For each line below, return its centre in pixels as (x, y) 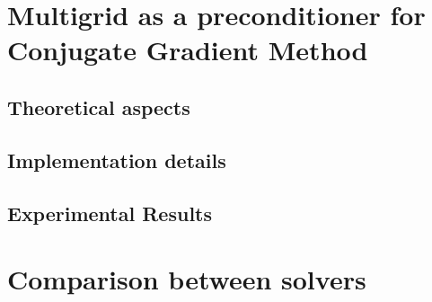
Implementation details (117, 160)
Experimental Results (110, 213)
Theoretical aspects (99, 107)
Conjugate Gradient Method (188, 50)
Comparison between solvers (187, 279)
